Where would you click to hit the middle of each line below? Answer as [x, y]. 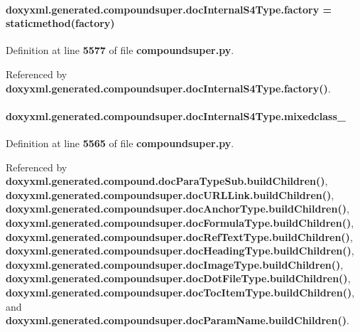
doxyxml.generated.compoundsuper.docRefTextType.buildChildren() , [179, 236]
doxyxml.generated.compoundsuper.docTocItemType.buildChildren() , [180, 292]
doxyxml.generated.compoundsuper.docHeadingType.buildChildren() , [180, 251]
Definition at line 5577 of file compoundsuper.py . [120, 50]
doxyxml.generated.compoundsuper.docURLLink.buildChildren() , [170, 194]
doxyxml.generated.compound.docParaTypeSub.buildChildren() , [167, 181]
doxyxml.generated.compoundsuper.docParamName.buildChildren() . [178, 320]
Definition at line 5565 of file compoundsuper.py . [120, 143]
